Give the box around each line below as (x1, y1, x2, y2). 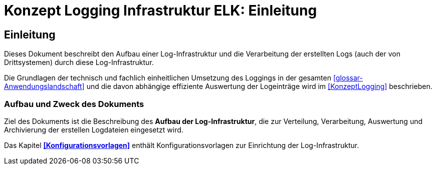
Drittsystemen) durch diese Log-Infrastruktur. (4, 58, 154, 67)
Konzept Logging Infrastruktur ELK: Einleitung (4, 2, 317, 19)
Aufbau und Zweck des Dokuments (4, 98, 144, 109)
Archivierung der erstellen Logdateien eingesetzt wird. (4, 125, 183, 134)
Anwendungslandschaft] (4, 82, 85, 91)
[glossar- (333, 73, 363, 82)
